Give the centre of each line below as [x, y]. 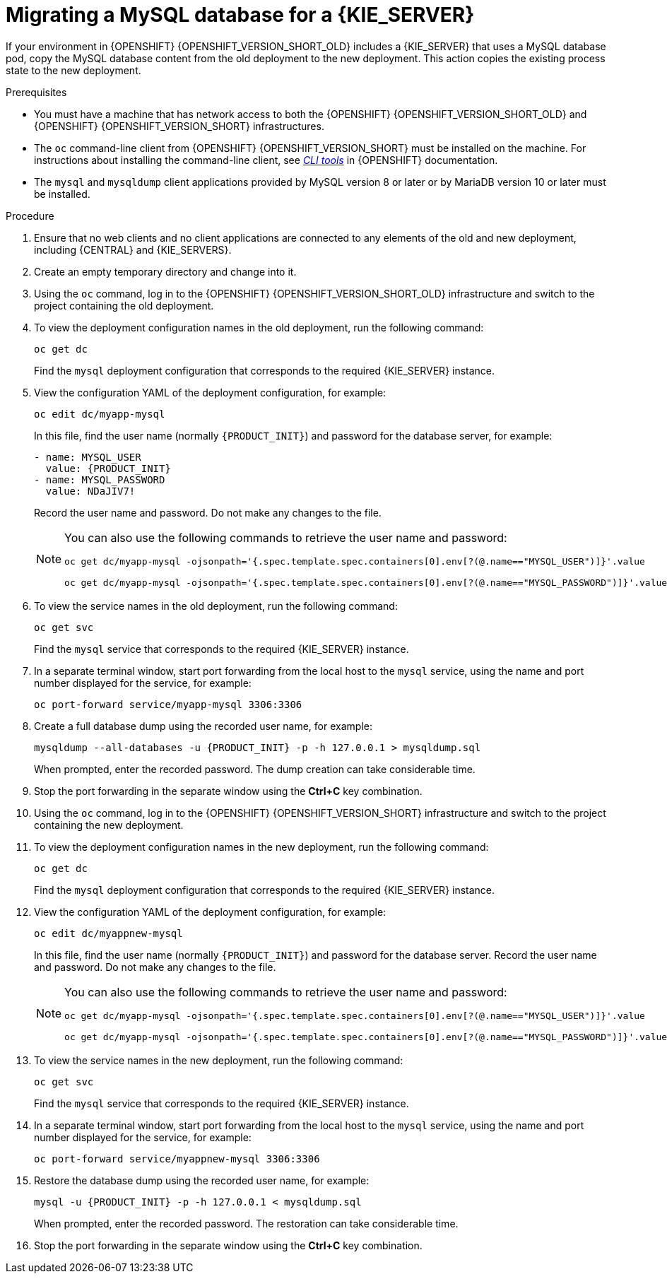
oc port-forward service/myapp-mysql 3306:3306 [168, 704]
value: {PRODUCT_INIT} [108, 468]
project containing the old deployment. [124, 305]
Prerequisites [36, 92]
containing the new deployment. [109, 825]
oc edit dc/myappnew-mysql [108, 933]
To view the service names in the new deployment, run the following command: [219, 1060]
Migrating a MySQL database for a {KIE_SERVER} [240, 15]
